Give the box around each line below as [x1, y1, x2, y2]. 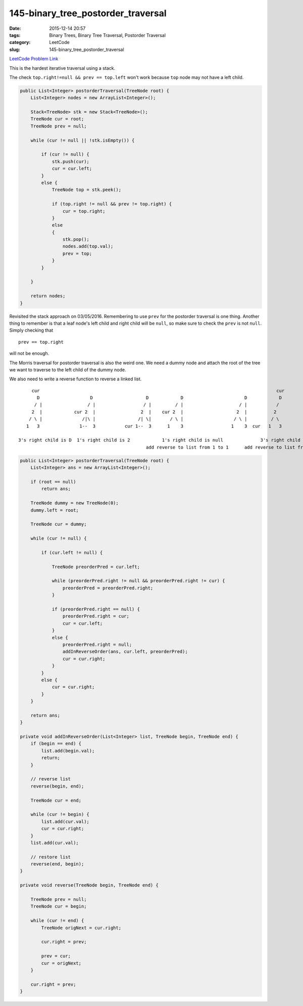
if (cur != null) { [41, 152, 89, 157]
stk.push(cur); [52, 158, 89, 164]
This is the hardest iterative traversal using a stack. [9, 65, 116, 71]
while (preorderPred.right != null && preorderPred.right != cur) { [52, 578, 225, 584]
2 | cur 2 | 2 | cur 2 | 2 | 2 [31, 409, 277, 415]
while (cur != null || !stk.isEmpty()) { [30, 137, 135, 143]
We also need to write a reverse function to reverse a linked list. [9, 376, 142, 382]
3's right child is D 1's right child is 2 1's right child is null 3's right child [18, 438, 300, 443]
